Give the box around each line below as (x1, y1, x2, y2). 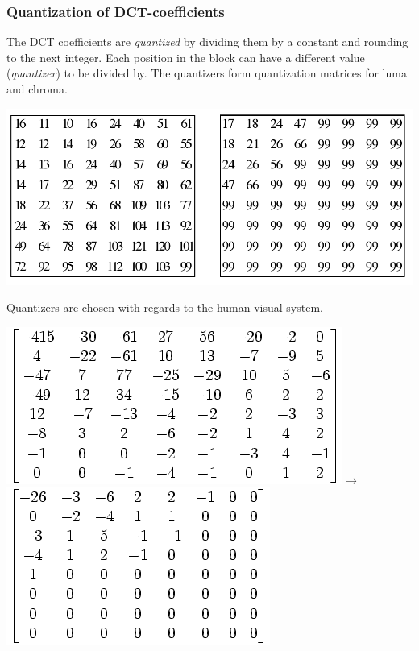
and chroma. (6, 81, 68, 97)
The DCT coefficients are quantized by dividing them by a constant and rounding (6, 33, 409, 50)
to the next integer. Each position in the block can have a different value (6, 48, 365, 65)
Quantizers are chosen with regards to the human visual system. (6, 299, 323, 316)
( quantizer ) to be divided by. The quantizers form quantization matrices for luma (6, 64, 407, 81)
